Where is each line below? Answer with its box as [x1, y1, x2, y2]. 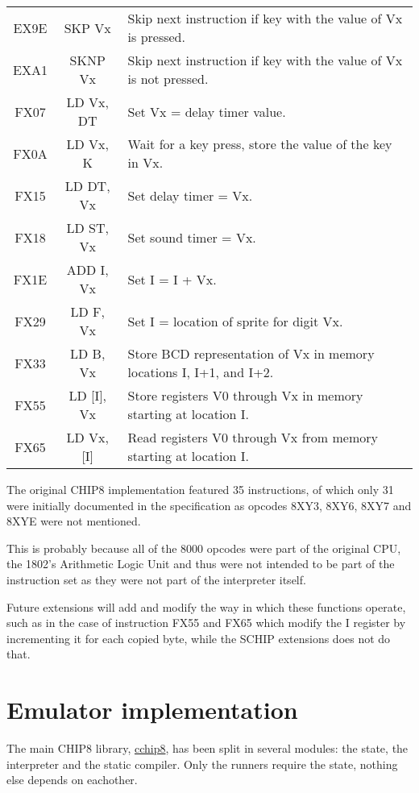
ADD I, [66, 260, 109, 279]
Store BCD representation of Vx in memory [127, 344, 375, 363]
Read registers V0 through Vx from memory [127, 428, 378, 446]
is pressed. [127, 27, 185, 46]
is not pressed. [127, 69, 209, 88]
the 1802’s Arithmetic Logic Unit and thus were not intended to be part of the [6, 555, 395, 572]
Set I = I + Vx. [127, 269, 217, 289]
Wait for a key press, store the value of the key [127, 135, 392, 153]
